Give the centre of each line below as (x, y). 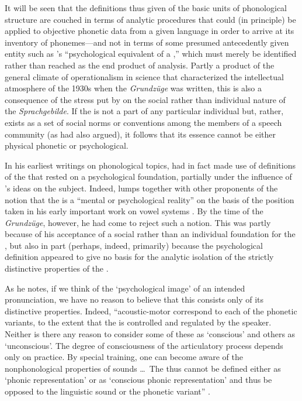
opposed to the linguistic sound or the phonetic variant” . (107, 391)
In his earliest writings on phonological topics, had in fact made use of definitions (150, 165)
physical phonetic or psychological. (67, 145)
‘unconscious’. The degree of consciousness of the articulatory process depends (144, 345)
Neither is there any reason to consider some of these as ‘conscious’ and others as (150, 334)
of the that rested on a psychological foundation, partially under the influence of (148, 176)
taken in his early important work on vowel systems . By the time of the (134, 211)
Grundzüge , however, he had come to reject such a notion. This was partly (138, 222)
